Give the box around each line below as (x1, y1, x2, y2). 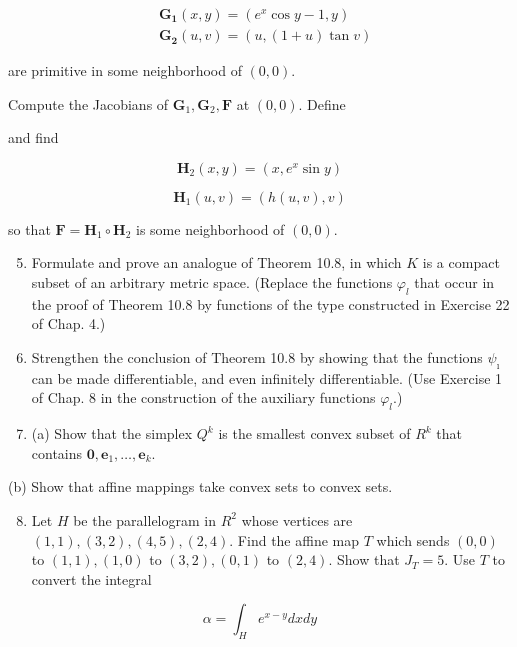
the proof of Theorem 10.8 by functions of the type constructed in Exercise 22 (31, 293, 510, 314)
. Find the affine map (229, 529, 360, 550)
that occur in (414, 272, 495, 293)
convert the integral (31, 568, 152, 589)
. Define (298, 93, 346, 114)
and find (8, 127, 59, 148)
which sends (376, 529, 450, 550)
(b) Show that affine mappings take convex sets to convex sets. (8, 476, 393, 497)
